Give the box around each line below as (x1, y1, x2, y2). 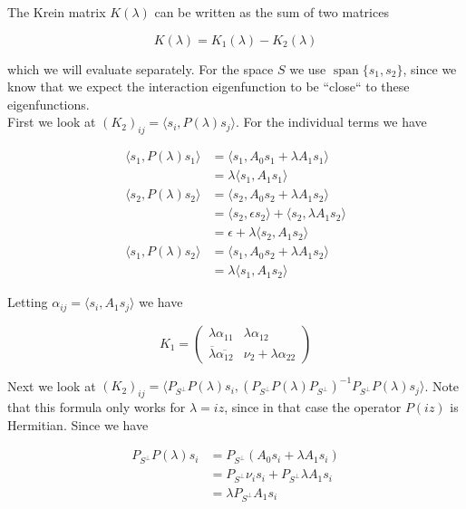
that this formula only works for (7, 398, 186, 417)
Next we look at (7, 376, 96, 395)
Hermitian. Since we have (7, 415, 149, 434)
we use (289, 59, 326, 78)
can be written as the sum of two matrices (154, 3, 389, 21)
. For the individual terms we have (236, 112, 427, 131)
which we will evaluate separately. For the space (7, 59, 274, 78)
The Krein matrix (7, 3, 106, 21)
